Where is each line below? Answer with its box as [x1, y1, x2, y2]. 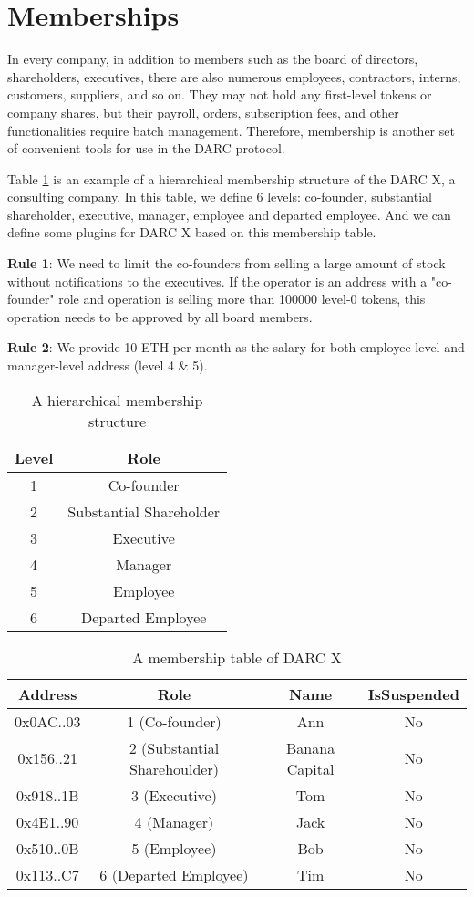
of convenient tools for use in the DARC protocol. [7, 139, 285, 158]
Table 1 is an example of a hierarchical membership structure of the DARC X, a [7, 169, 456, 188]
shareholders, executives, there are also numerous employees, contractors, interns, [7, 67, 461, 86]
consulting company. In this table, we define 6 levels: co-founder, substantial [7, 187, 432, 206]
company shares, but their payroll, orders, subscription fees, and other [7, 102, 399, 121]
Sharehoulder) [129, 757, 219, 779]
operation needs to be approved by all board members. [7, 307, 313, 326]
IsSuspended [367, 683, 459, 704]
